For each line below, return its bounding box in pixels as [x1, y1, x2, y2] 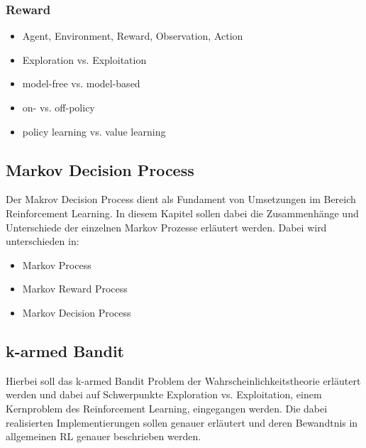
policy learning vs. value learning [22, 124, 166, 138]
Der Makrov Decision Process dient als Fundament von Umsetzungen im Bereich [6, 192, 356, 207]
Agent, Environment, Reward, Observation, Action [22, 28, 243, 43]
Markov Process [22, 257, 91, 272]
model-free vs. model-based [22, 76, 140, 91]
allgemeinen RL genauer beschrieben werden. [6, 429, 201, 444]
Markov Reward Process [22, 281, 128, 296]
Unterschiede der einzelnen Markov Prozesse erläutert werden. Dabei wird [6, 219, 327, 234]
